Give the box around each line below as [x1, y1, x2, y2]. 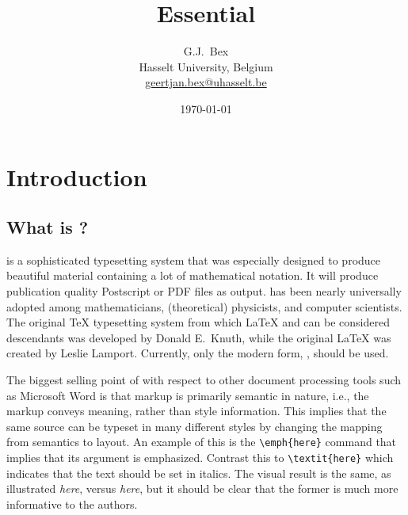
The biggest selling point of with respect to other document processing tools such [6, 372, 402, 388]
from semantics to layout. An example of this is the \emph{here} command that [6, 433, 397, 450]
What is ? [6, 215, 89, 239]
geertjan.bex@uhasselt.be [145, 74, 267, 90]
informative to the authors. [6, 495, 138, 512]
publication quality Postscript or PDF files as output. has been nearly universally [6, 283, 402, 299]
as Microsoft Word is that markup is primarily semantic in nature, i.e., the [6, 387, 369, 403]
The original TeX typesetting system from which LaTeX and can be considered [6, 314, 390, 330]
